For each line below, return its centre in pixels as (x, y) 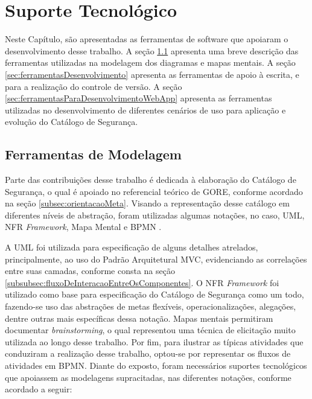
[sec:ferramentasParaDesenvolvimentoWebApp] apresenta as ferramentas (138, 98)
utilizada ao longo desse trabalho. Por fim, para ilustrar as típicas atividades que (154, 341)
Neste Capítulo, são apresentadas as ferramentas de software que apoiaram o (147, 39)
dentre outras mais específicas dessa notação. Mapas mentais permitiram (139, 318)
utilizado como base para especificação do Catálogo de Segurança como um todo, (154, 294)
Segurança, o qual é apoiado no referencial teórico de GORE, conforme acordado (154, 191)
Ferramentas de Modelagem (93, 154)
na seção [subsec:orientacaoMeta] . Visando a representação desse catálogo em (147, 203)
